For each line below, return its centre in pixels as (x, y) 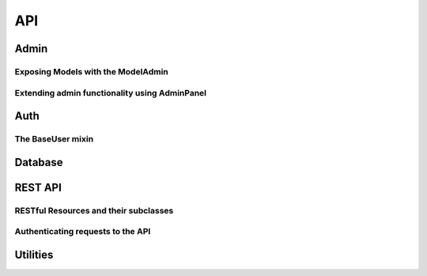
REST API (38, 187)
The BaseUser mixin (54, 139)
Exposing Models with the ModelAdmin (92, 71)
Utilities (34, 254)
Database (39, 162)
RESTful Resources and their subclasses (94, 210)
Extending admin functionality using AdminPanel (111, 93)
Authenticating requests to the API (83, 232)
